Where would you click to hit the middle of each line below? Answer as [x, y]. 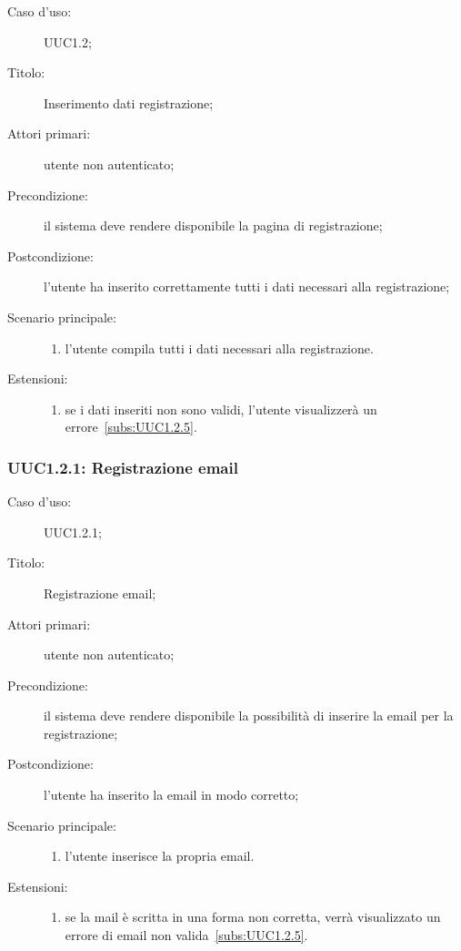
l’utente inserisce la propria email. [160, 856]
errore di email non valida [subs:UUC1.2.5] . [186, 935]
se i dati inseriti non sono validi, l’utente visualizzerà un [221, 409]
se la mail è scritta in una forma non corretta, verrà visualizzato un [253, 917]
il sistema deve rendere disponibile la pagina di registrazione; [213, 225]
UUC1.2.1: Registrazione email [123, 467]
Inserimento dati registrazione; [129, 102]
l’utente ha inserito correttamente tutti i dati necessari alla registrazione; [247, 286]
